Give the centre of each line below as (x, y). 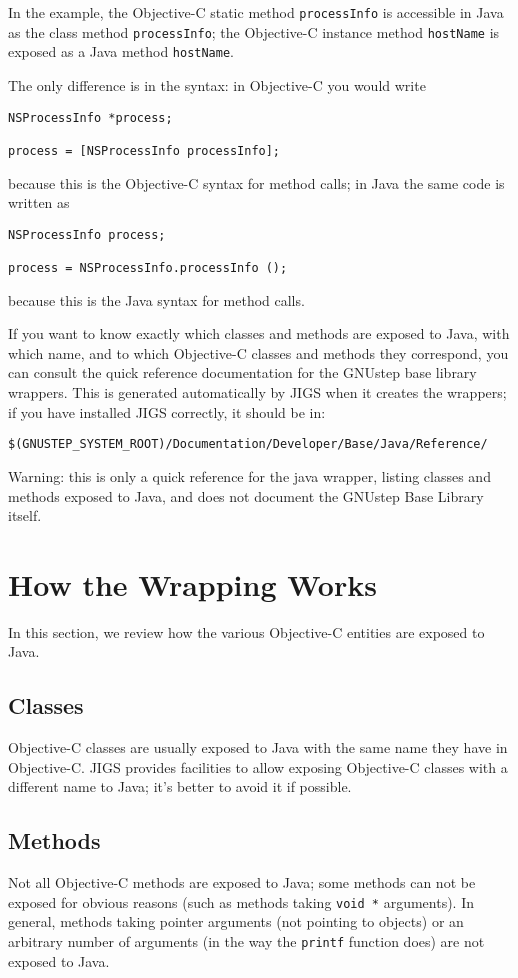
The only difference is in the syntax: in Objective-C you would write (217, 84)
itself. (25, 515)
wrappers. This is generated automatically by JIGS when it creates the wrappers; (257, 392)
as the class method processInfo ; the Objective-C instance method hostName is (254, 31)
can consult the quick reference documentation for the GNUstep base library (242, 372)
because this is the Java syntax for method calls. (156, 299)
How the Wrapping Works (192, 583)
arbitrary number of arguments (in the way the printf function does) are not (246, 941)
